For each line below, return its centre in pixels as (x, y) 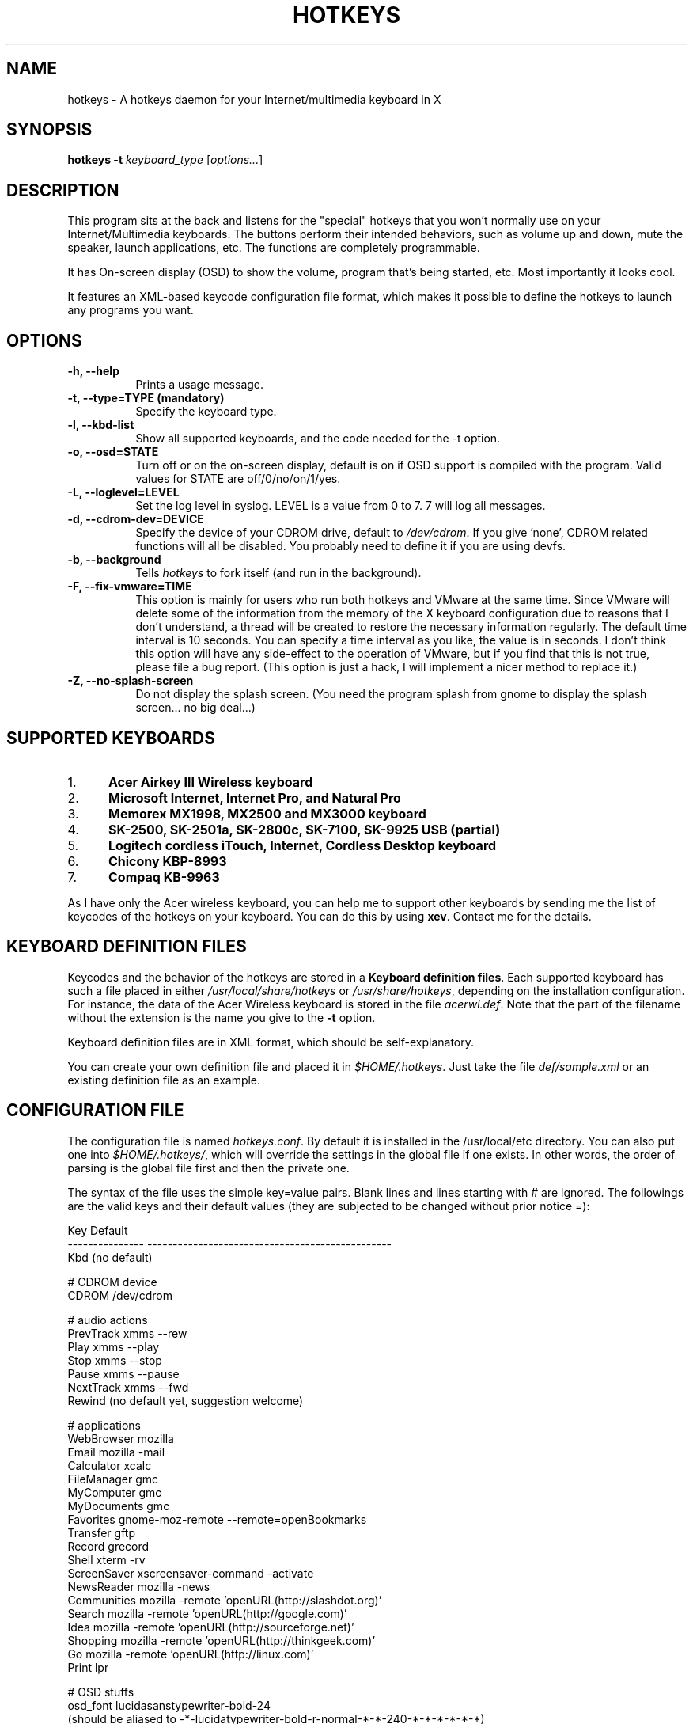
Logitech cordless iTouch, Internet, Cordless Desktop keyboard (302, 845)
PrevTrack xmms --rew (127, 1333)
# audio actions (108, 1320)
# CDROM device (112, 1282)
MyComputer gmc (115, 1492)
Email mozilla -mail (116, 1452)
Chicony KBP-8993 (167, 861)
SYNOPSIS (49, 130)
